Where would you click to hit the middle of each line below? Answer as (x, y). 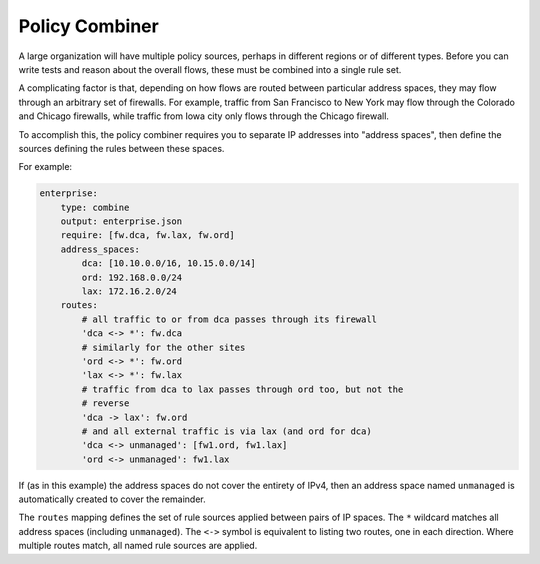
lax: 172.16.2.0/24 (129, 291)
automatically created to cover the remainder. (112, 499)
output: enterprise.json (121, 221)
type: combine (95, 207)
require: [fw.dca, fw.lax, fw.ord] (147, 235)
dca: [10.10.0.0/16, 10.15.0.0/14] (169, 263)
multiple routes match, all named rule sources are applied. (138, 546)
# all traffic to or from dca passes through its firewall (229, 319)
